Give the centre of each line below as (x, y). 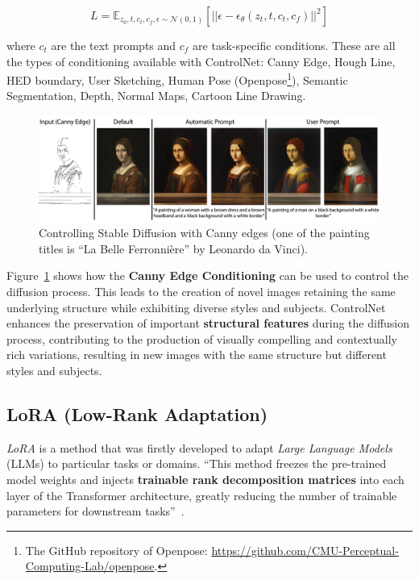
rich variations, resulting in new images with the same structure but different (197, 355)
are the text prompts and (114, 45)
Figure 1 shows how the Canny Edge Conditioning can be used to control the (207, 275)
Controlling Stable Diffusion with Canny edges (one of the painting (204, 233)
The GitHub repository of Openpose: (116, 550)
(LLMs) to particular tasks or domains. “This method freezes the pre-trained (197, 463)
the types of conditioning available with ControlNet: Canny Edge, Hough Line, (201, 61)
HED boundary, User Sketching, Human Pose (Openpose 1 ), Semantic (177, 79)
